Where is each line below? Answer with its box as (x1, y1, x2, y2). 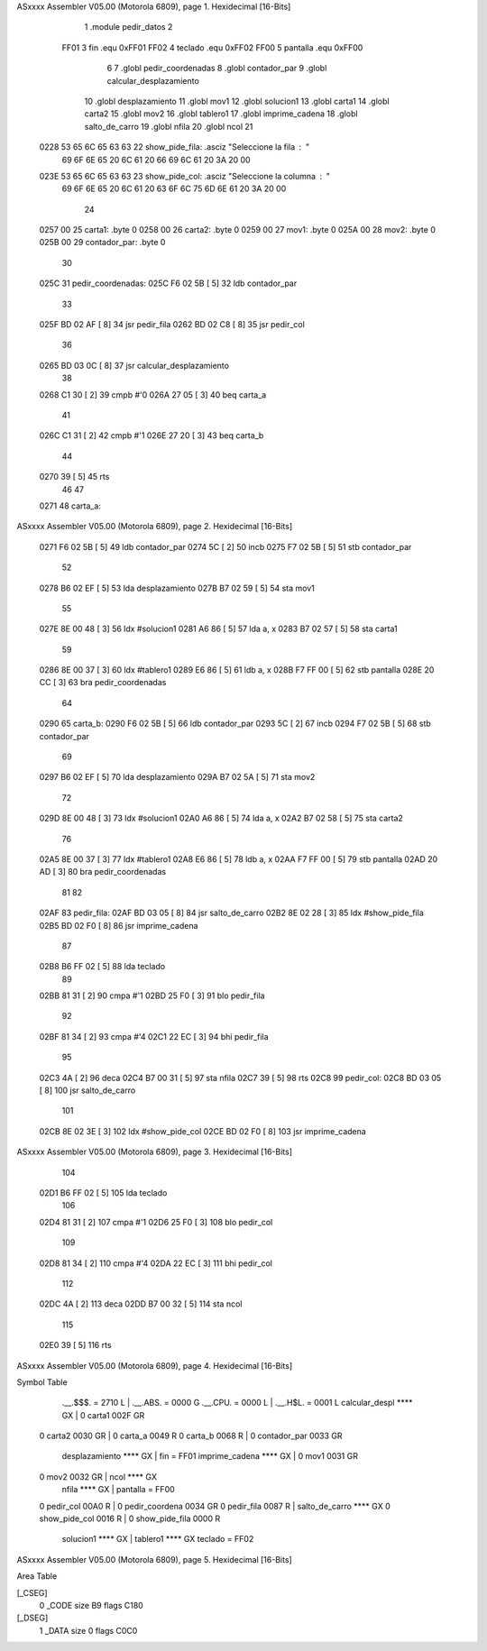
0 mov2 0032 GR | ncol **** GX (39, 1471, 158, 1482)
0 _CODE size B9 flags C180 (39, 1600, 143, 1610)
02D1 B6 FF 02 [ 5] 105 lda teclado (39, 1188, 168, 1198)
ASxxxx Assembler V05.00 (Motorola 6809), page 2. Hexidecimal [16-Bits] (16, 521, 293, 532)
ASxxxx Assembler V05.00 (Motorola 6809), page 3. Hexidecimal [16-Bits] (16, 1146, 293, 1158)
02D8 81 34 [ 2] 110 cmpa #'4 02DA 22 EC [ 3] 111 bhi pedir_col (39, 1258, 272, 1269)
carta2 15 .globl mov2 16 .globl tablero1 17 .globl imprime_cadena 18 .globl (84, 108, 358, 119)
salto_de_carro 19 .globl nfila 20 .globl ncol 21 (84, 121, 253, 132)
